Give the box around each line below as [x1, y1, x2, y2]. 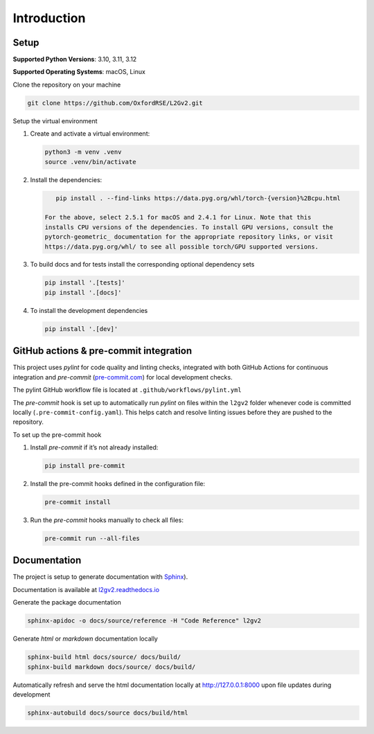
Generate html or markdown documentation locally [12, 634, 159, 643]
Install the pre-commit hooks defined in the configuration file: [30, 480, 206, 488]
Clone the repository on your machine [12, 80, 121, 89]
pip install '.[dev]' [44, 325, 118, 332]
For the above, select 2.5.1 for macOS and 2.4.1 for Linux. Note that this [44, 213, 312, 222]
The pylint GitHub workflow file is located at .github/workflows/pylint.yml [12, 386, 242, 394]
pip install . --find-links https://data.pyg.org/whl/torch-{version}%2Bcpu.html [55, 194, 341, 202]
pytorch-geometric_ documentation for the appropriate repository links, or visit [44, 233, 334, 241]
